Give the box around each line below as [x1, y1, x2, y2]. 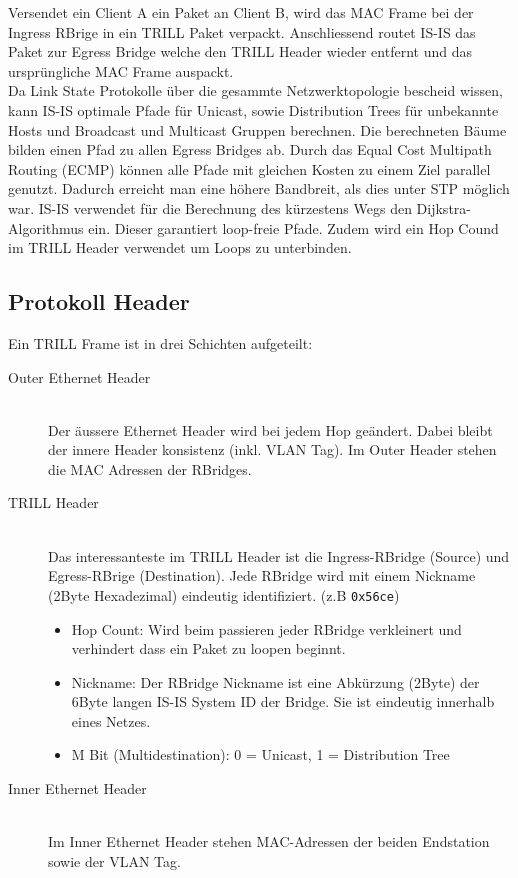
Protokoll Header [8, 286, 190, 317]
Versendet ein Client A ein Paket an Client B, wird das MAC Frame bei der [8, 2, 474, 22]
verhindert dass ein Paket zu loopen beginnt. [71, 638, 346, 659]
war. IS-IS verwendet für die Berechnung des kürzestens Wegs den [8, 197, 412, 218]
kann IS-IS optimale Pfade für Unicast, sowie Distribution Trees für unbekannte [8, 99, 499, 120]
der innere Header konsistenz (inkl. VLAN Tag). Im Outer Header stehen [48, 439, 497, 460]
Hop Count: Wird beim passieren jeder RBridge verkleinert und [71, 618, 462, 639]
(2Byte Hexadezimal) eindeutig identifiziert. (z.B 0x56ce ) [48, 584, 400, 605]
